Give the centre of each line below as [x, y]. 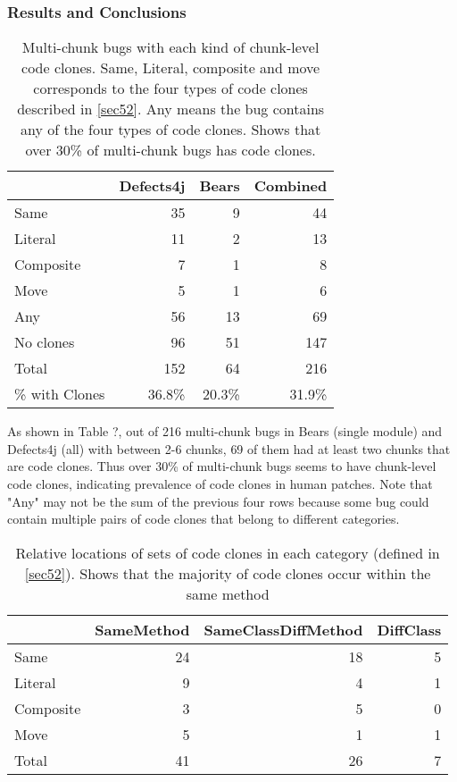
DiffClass [409, 629]
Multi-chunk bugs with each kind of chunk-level [170, 47]
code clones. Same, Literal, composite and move [171, 68]
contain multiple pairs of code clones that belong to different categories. [204, 519]
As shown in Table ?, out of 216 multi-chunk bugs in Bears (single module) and [225, 431]
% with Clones [60, 394]
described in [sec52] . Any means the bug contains [171, 109]
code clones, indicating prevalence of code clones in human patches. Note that [220, 483]
